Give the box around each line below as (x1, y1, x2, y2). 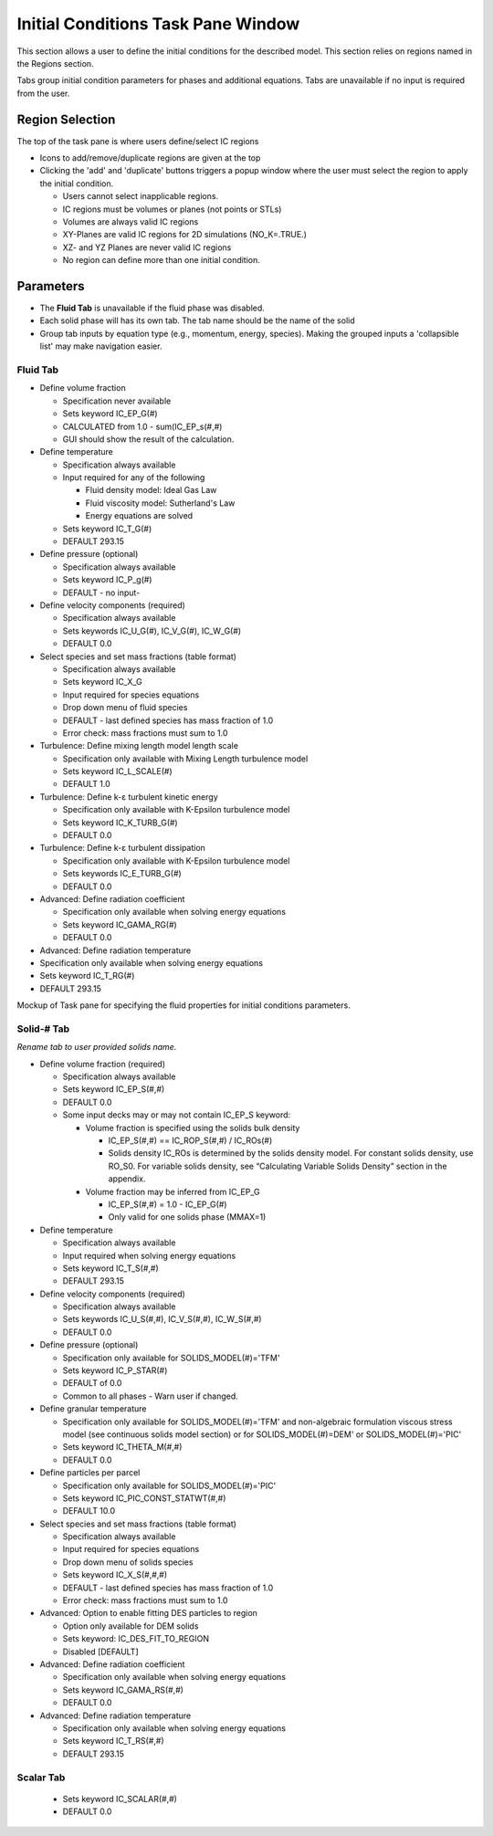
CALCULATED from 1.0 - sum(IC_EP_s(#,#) (62, 421, 223, 432)
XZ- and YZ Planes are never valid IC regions (62, 242, 232, 253)
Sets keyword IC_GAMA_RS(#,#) (62, 1684, 184, 1695)
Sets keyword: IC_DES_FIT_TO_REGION (62, 1633, 210, 1644)
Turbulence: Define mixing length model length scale (39, 740, 239, 751)
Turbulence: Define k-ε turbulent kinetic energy (39, 791, 218, 803)
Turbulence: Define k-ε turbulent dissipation (39, 843, 205, 854)
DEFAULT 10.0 (62, 1506, 116, 1516)
